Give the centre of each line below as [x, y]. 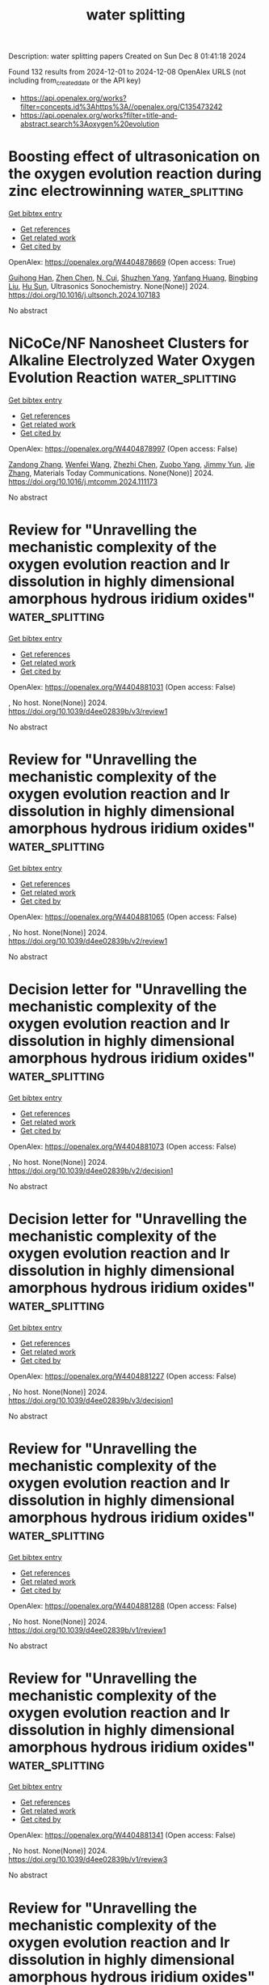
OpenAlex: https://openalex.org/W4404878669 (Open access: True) [122, 261]
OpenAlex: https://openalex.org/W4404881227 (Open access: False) [122, 1376]
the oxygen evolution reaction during [135, 174]
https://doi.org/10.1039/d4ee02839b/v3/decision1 [91, 1400]
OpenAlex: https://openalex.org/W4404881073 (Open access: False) [122, 1146]
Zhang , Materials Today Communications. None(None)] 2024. [111, 473]
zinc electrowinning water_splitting [126, 191]
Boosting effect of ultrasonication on [134, 157]
